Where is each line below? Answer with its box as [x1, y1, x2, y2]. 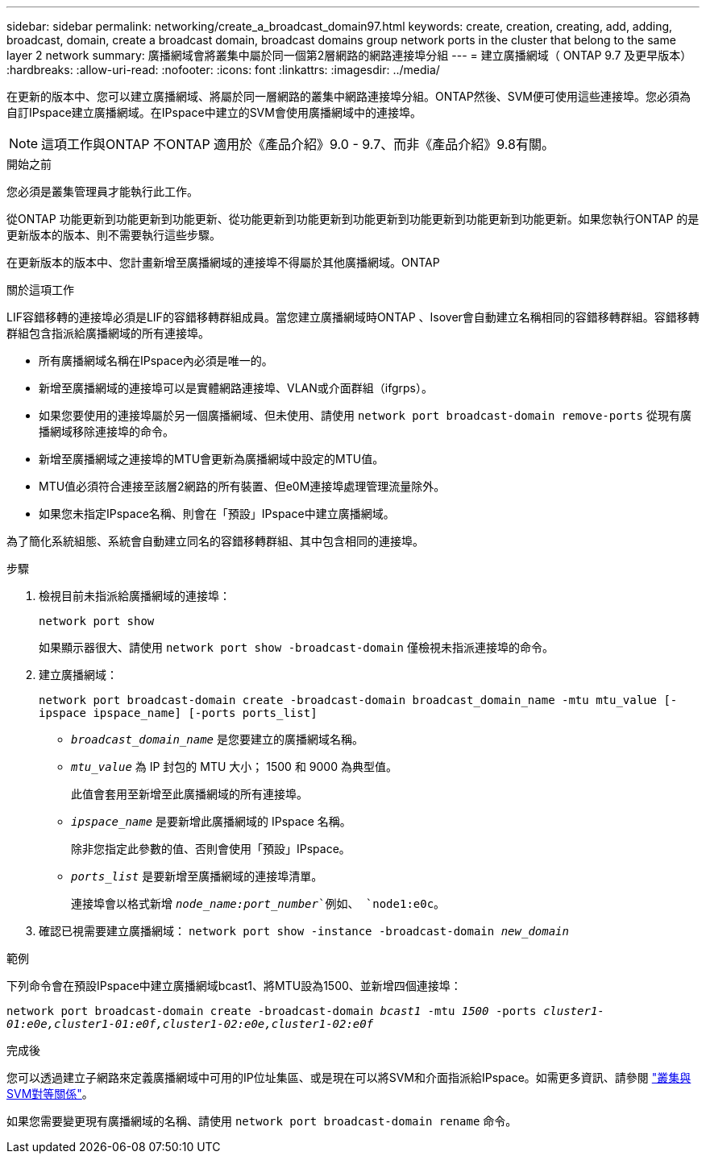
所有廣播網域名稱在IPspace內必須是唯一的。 [39, 354, 273, 367]
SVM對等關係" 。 [6, 1087, 93, 1100]
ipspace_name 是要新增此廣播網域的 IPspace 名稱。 [71, 814, 351, 828]
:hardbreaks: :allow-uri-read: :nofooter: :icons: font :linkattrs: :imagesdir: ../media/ [6, 63, 440, 77]
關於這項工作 [6, 283, 74, 296]
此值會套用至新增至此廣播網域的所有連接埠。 [71, 787, 308, 801]
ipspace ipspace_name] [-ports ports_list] [39, 706, 318, 719]
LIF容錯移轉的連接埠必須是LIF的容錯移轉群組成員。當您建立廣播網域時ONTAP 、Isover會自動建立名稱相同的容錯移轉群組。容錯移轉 [6, 310, 700, 324]
